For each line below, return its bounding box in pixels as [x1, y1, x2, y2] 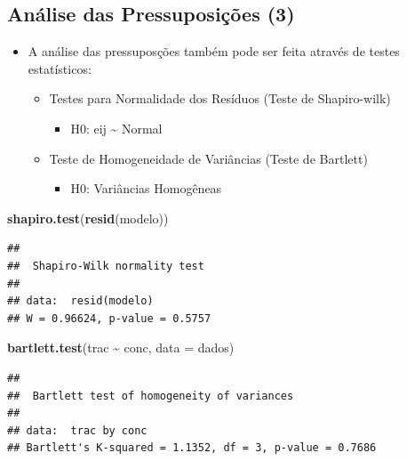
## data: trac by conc [7, 424, 148, 437]
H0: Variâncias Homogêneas [70, 179, 222, 198]
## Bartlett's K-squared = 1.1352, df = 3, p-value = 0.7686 [7, 441, 377, 455]
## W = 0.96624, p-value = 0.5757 [7, 311, 211, 325]
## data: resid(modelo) [7, 295, 154, 308]
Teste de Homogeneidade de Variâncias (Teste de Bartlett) [49, 149, 368, 167]
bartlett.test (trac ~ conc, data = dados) [7, 338, 235, 357]
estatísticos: [28, 59, 92, 77]
